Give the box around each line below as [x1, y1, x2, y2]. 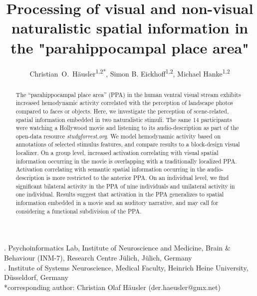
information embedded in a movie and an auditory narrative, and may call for [15, 198, 219, 207]
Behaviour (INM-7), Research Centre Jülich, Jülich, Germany [4, 252, 192, 262]
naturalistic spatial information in [11, 17, 249, 38]
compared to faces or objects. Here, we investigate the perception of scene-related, [15, 106, 229, 115]
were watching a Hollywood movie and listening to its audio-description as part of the [15, 123, 239, 132]
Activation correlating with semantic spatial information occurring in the [15, 165, 206, 173]
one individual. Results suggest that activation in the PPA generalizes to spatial [15, 190, 224, 198]
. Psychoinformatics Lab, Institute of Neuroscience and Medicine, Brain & [4, 242, 231, 253]
